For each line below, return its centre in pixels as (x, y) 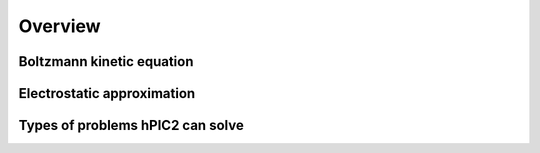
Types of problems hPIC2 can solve (131, 125)
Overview (59, 26)
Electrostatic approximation (107, 93)
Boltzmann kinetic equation (106, 61)
